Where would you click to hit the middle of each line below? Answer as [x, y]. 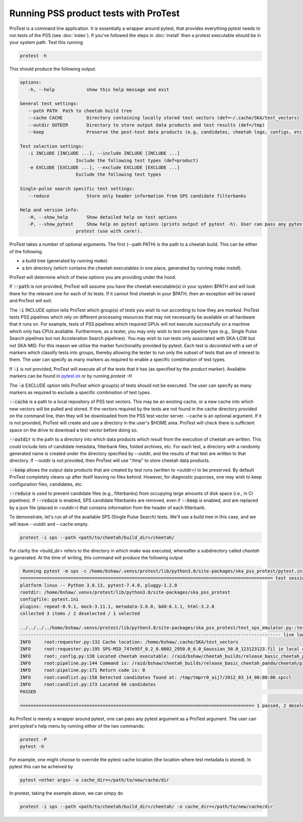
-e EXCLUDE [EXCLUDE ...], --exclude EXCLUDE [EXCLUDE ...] [104, 167]
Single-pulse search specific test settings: [77, 189]
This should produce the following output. [53, 69]
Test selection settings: [52, 146]
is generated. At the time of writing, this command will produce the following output [96, 558]
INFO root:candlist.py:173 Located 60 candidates [88, 684]
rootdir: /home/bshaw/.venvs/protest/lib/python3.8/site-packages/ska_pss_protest [125, 592]
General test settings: [49, 104]
